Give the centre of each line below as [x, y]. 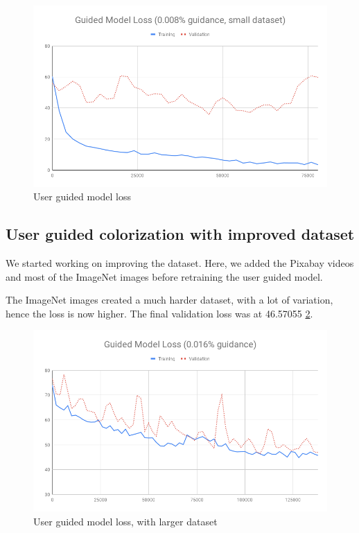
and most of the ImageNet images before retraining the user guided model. [164, 276]
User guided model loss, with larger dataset [125, 521]
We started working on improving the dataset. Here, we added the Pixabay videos [180, 263]
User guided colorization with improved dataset [180, 234]
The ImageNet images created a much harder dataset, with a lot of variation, [169, 300]
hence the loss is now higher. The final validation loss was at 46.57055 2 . [159, 313]
